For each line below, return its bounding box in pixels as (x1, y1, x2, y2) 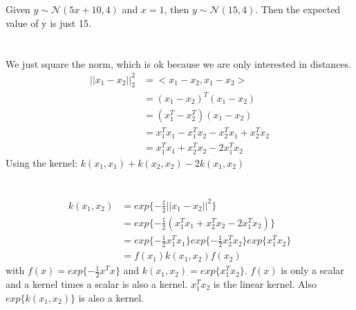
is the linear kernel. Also (213, 276, 317, 291)
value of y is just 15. (6, 15, 91, 30)
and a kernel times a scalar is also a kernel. (6, 276, 188, 291)
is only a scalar (281, 263, 344, 277)
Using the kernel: (6, 155, 77, 170)
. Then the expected (255, 2, 341, 17)
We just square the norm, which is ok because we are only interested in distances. (6, 56, 351, 71)
